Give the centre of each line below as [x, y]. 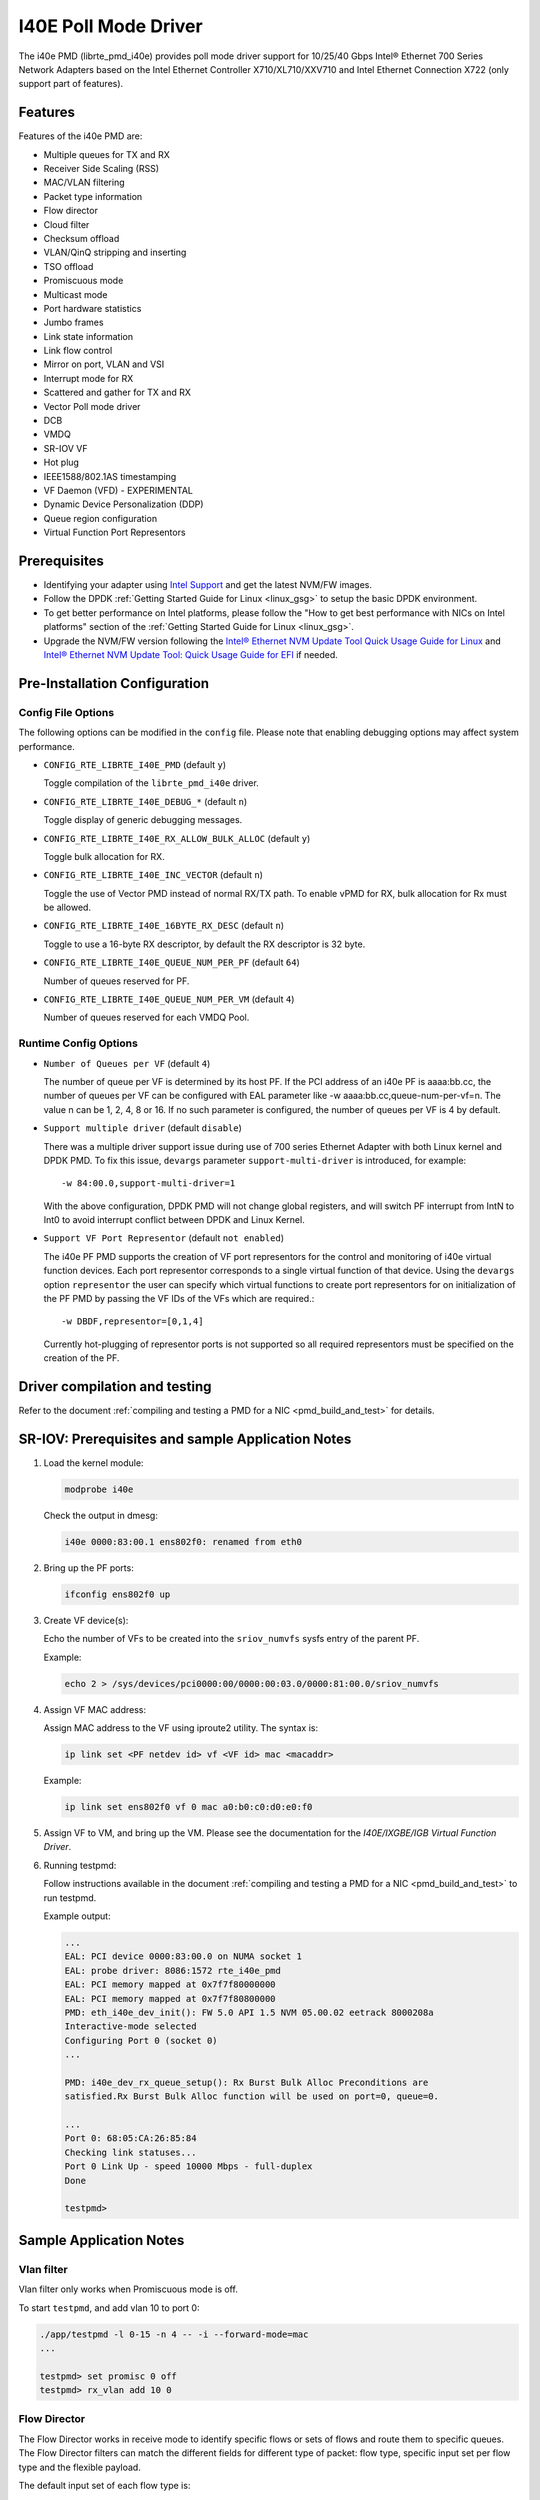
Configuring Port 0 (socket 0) [141, 2040]
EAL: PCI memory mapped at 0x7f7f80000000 [170, 1984]
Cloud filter [66, 224]
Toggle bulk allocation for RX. [104, 856]
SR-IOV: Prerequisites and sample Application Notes [185, 1438]
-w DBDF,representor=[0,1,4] [132, 1321]
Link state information [88, 336]
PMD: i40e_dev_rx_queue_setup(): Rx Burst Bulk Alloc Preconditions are [246, 2082]
